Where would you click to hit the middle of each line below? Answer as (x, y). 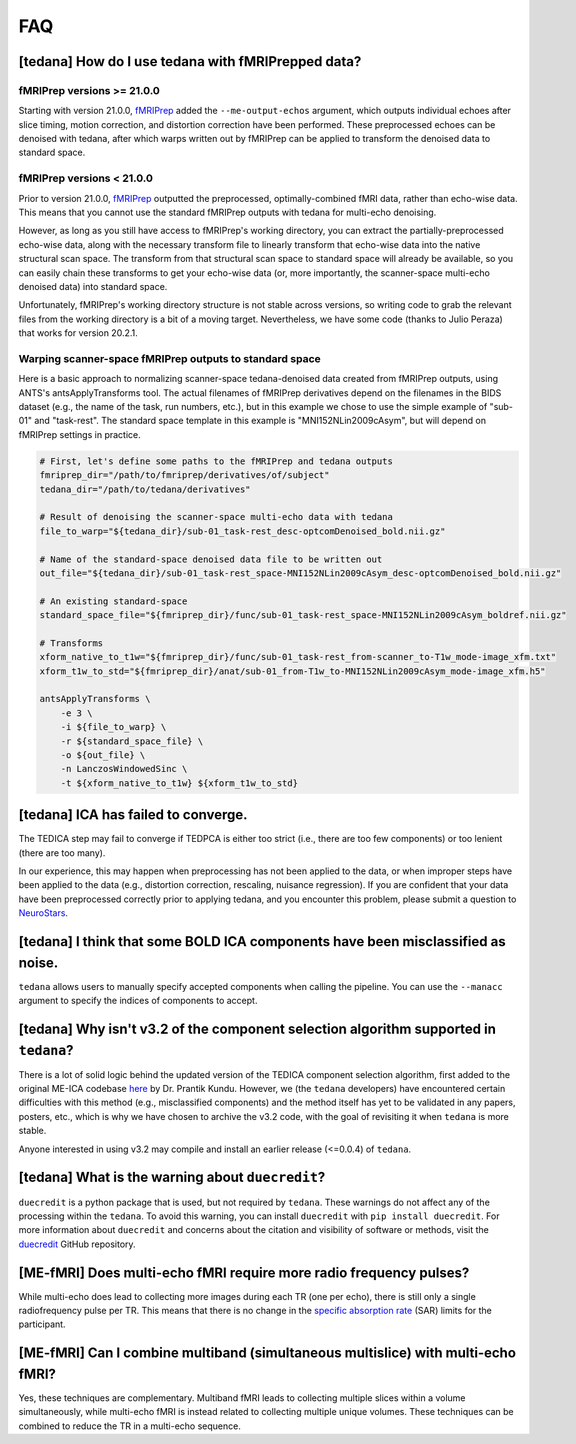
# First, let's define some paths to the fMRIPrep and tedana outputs (216, 461)
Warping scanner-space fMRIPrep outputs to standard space (170, 358)
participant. (42, 1324)
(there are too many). (62, 852)
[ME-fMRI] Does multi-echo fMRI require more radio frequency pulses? (244, 1272)
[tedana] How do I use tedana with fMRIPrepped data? (190, 61)
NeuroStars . (43, 913)
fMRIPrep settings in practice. (80, 434)
